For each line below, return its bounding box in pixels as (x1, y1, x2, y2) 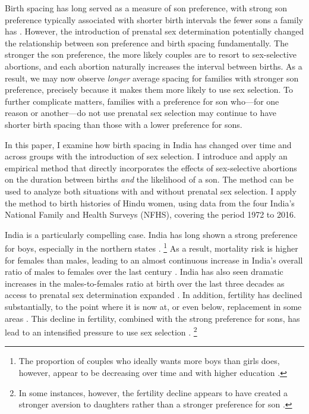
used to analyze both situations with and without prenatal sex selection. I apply (5, 184, 297, 197)
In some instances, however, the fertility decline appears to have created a (18, 386, 288, 399)
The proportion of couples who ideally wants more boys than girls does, (18, 355, 280, 367)
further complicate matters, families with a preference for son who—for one (5, 95, 279, 107)
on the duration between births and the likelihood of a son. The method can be (5, 173, 294, 186)
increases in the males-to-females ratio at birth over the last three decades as (5, 277, 285, 289)
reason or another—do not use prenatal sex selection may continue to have (5, 106, 276, 119)
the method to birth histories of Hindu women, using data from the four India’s (5, 196, 295, 209)
